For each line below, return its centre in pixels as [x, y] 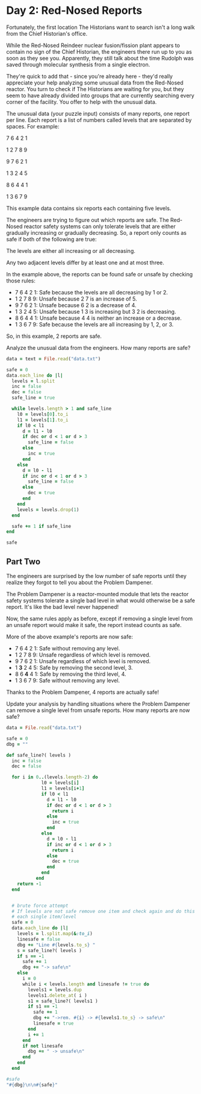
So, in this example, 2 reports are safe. [54, 336]
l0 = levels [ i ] [60, 783]
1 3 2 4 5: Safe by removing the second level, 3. [74, 668]
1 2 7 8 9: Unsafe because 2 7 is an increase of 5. [76, 299]
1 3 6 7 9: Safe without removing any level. [67, 680]
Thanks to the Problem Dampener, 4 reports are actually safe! [83, 692]
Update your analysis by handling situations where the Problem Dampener [98, 704]
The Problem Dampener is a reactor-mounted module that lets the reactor [97, 594]
